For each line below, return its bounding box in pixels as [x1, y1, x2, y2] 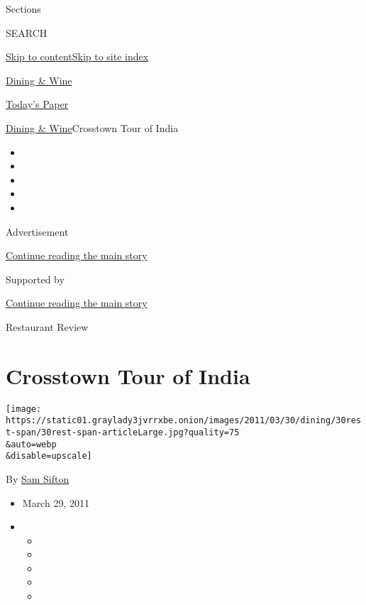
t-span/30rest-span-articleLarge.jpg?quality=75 [6, 427, 240, 437]
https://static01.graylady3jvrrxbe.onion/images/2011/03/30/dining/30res [6, 415, 362, 426]
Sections [6, 1, 41, 16]
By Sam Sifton [6, 471, 70, 486]
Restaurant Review [6, 319, 89, 334]
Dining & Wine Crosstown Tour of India [6, 120, 179, 135]
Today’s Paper [6, 97, 69, 111]
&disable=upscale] [6, 451, 92, 462]
